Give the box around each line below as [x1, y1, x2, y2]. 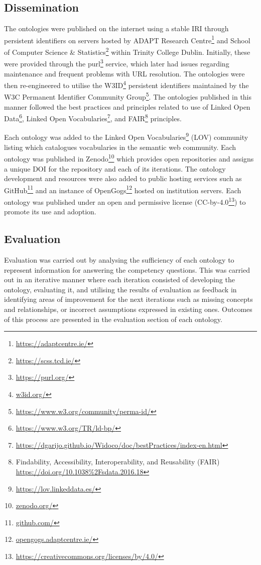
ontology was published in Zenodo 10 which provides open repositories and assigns [4, 152, 254, 164]
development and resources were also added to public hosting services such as [4, 173, 242, 184]
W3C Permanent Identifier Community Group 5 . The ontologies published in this [4, 90, 252, 102]
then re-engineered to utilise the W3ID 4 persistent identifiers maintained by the [4, 78, 249, 90]
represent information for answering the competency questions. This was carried [4, 264, 250, 275]
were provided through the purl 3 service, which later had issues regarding [4, 57, 229, 68]
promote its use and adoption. [4, 206, 96, 217]
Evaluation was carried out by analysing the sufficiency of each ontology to [4, 255, 234, 265]
